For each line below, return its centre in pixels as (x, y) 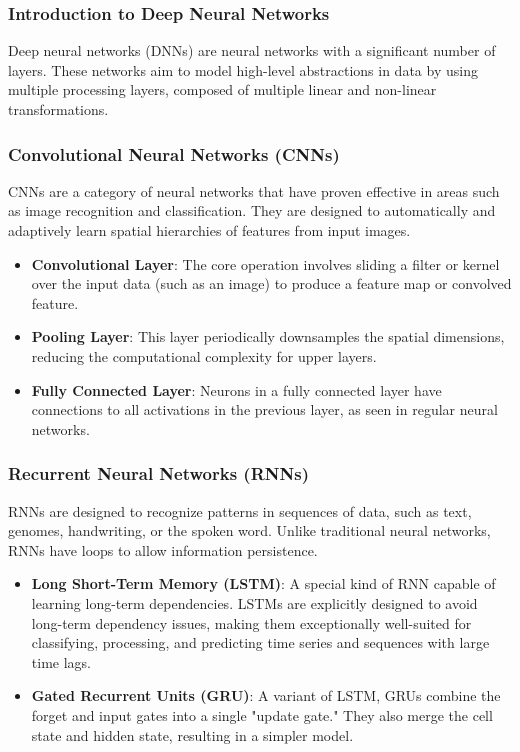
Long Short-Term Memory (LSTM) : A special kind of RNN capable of (263, 583)
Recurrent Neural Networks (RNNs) (158, 473)
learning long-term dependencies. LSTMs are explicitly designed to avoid (254, 602)
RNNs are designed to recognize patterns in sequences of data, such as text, (240, 510)
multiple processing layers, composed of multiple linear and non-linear (222, 89)
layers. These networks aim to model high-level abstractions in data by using (243, 69)
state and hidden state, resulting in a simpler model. (192, 734)
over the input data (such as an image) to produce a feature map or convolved (271, 283)
